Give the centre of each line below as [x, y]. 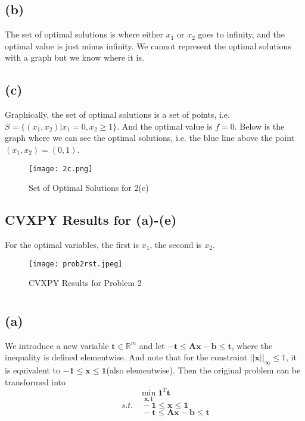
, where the [252, 345]
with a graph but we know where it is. [74, 57]
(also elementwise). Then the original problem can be [203, 370]
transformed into [35, 381]
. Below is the [259, 126]
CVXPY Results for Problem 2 [85, 283]
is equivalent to [33, 370]
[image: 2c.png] [61, 169]
